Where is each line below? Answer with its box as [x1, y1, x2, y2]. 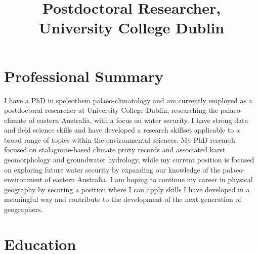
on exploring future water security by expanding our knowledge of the [4, 164, 221, 175]
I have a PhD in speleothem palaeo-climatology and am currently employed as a [4, 95, 252, 105]
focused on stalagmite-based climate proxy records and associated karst [4, 144, 226, 155]
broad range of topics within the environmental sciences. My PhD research [4, 134, 235, 145]
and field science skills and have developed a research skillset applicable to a [4, 124, 240, 135]
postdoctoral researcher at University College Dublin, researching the [4, 105, 219, 115]
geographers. [4, 204, 43, 215]
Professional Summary [4, 65, 163, 86]
